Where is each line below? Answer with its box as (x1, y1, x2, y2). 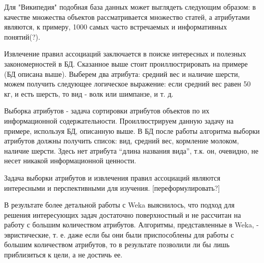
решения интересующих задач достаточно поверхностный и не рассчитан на (4, 209, 241, 220)
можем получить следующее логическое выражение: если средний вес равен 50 (4, 78, 251, 89)
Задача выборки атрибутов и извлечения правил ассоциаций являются (4, 172, 221, 183)
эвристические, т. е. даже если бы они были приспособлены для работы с (4, 229, 234, 240)
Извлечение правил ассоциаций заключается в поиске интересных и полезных (4, 48, 246, 59)
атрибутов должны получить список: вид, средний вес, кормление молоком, (4, 135, 239, 146)
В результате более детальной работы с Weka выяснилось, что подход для (4, 199, 235, 210)
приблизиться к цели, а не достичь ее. (4, 249, 123, 260)
